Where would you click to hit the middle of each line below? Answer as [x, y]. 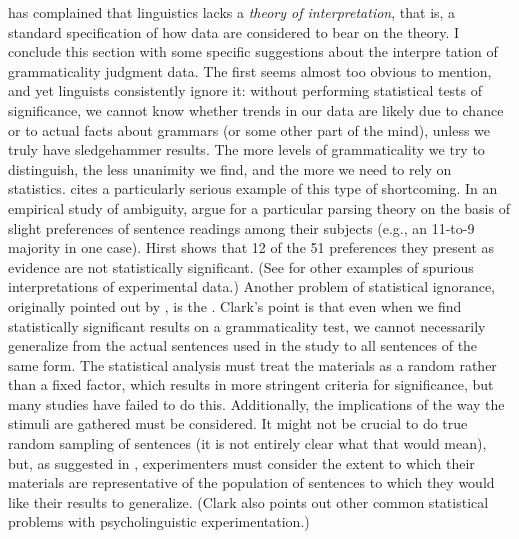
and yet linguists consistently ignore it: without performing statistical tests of [245, 90]
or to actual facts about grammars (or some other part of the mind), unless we [249, 129]
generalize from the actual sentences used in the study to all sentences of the [243, 345]
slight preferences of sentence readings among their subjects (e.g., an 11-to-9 [241, 227]
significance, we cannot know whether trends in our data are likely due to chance [256, 109]
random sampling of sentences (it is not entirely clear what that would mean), [247, 443]
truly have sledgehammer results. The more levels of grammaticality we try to [246, 149]
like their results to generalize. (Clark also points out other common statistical [248, 501]
